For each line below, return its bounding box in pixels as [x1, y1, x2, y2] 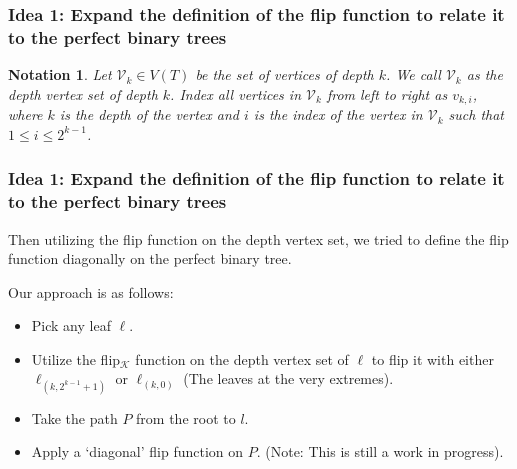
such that [448, 104, 505, 125]
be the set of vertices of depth [195, 64, 374, 85]
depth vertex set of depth [8, 83, 158, 104]
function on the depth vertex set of [135, 348, 349, 369]
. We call [386, 64, 441, 85]
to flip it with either [371, 348, 494, 369]
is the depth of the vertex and [59, 104, 239, 125]
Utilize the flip [31, 348, 121, 369]
